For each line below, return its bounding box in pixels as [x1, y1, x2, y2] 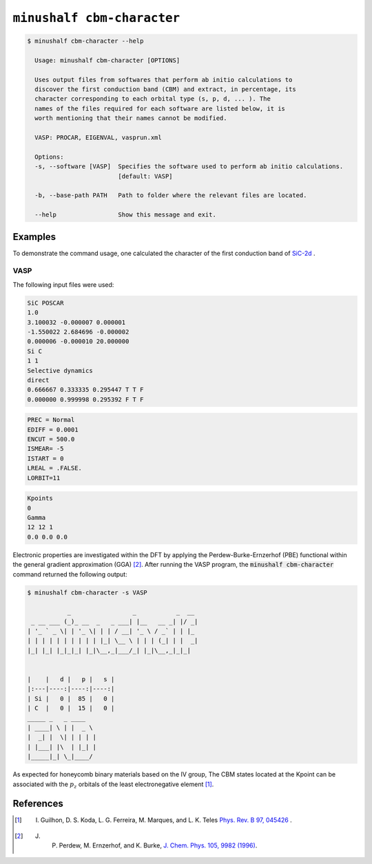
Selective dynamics [27, 366, 93, 374]
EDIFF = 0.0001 [27, 425, 79, 434]
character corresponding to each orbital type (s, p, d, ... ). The [34, 95, 271, 103]
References [12, 798, 63, 810]
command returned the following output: [12, 570, 127, 579]
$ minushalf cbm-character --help [27, 37, 144, 45]
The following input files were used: [12, 280, 114, 289]
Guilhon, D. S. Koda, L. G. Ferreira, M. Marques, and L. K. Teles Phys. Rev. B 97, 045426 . [40, 816, 292, 824]
